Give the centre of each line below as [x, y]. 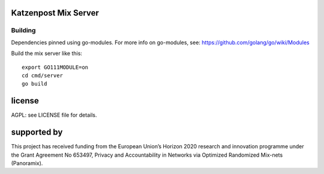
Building [23, 30]
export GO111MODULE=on [55, 67]
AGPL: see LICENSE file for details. [54, 115]
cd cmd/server [42, 75]
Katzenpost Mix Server [55, 13]
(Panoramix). [27, 163]
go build [34, 84]
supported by [37, 132]
